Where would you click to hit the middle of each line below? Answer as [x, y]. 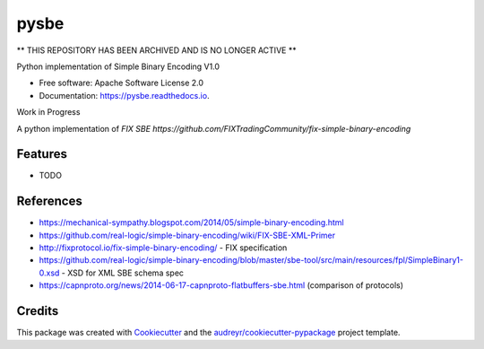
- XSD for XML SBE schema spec [122, 273]
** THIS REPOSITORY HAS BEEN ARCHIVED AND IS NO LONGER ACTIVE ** [156, 50]
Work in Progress [48, 112]
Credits [38, 311]
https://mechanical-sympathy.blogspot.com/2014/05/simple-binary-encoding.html [191, 222]
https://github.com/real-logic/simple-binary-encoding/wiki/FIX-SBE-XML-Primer [187, 235]
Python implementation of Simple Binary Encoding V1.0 [118, 66]
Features [42, 154]
